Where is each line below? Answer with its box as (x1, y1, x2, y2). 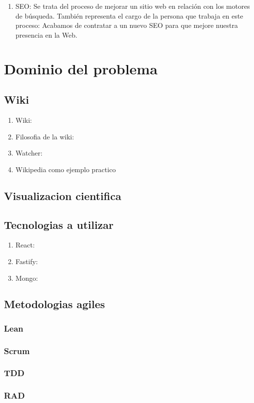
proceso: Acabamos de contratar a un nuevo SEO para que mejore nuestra (15, 20, 238, 30)
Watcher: (15, 148, 43, 158)
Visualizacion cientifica (4, 188, 121, 203)
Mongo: (15, 272, 38, 283)
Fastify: (15, 256, 38, 266)
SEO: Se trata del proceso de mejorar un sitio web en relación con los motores (15, 1, 250, 11)
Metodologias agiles (4, 296, 105, 312)
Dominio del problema (4, 58, 158, 78)
